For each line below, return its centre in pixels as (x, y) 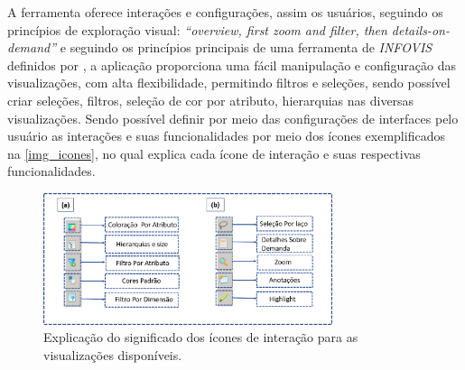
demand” (32, 47)
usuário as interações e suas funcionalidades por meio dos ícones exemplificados (226, 136)
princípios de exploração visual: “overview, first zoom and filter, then (197, 29)
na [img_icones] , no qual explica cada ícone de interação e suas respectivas (214, 153)
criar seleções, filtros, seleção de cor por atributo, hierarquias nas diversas (211, 100)
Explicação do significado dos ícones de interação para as (201, 337)
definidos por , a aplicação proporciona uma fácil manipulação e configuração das (232, 65)
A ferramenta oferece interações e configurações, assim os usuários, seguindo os (225, 12)
